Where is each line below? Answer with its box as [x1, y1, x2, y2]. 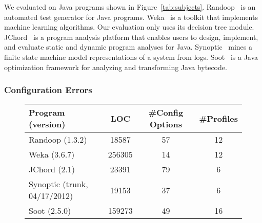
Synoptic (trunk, [29, 178, 88, 190]
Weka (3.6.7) [29, 148, 75, 161]
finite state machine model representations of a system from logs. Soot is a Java [4, 51, 258, 62]
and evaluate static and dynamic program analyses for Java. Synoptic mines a [4, 41, 253, 52]
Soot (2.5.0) [29, 205, 71, 217]
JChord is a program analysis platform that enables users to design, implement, [4, 31, 258, 42]
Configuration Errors [4, 83, 92, 96]
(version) [29, 118, 66, 130]
